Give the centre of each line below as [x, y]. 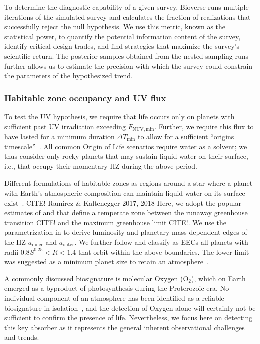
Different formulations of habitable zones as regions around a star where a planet [128, 183]
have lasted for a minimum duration [59, 137]
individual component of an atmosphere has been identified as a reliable [114, 298]
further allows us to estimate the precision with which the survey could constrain [128, 65]
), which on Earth [219, 278]
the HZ [15, 241]
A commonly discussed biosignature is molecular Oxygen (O [96, 278]
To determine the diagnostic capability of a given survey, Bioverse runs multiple [126, 7]
